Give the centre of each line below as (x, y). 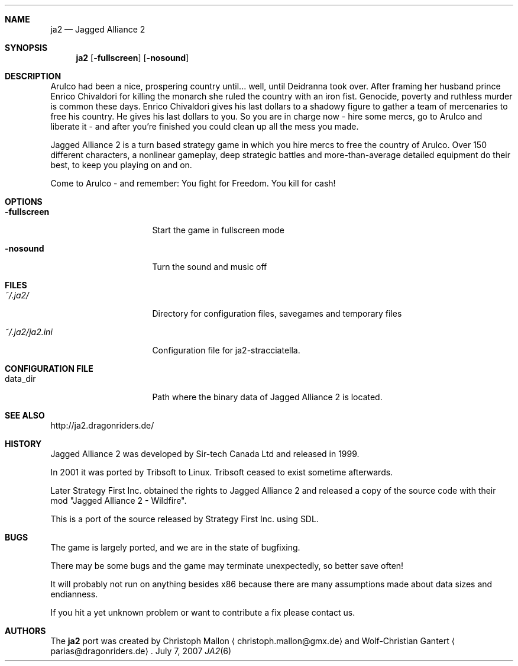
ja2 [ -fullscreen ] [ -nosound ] (132, 58)
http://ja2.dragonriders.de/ (102, 425)
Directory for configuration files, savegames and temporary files (277, 313)
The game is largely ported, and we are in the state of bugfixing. (175, 547)
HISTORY (23, 444)
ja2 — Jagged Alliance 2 (98, 29)
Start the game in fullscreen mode (218, 230)
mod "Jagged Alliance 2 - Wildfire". (119, 501)
